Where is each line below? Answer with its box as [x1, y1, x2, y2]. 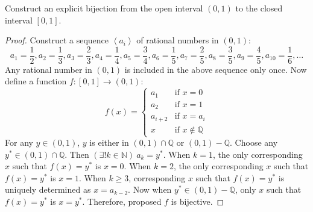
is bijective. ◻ [171, 195, 224, 207]
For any [5, 136, 33, 149]
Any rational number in [5, 63, 92, 75]
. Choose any [230, 136, 278, 149]
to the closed [235, 2, 283, 14]
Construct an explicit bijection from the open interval [5, 2, 203, 14]
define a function [5, 75, 67, 87]
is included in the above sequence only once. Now [124, 63, 307, 75]
